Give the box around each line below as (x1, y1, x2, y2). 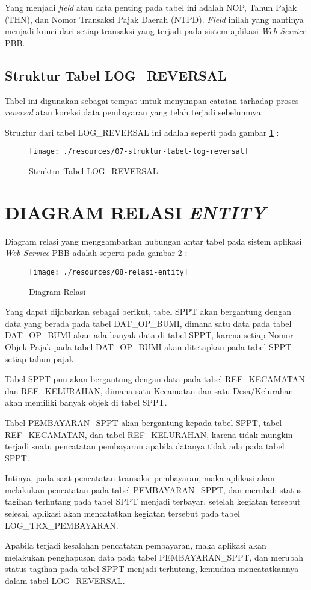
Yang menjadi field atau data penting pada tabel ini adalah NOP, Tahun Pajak (5, 1, 297, 13)
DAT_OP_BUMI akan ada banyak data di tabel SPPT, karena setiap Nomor (5, 329, 294, 341)
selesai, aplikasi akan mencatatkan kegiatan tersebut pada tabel (5, 507, 240, 520)
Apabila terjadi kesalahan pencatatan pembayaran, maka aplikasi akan (5, 539, 266, 552)
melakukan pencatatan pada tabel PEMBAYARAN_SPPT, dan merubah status (5, 483, 302, 496)
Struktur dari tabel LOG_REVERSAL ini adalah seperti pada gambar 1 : (5, 126, 279, 138)
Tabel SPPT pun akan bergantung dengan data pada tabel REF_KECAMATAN (5, 373, 305, 385)
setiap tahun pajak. (5, 352, 76, 365)
